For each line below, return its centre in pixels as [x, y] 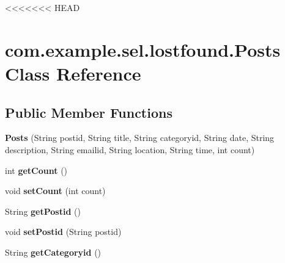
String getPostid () [43, 211]
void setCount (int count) [55, 191]
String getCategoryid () [53, 252]
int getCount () [36, 170]
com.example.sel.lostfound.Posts [143, 49]
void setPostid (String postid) [63, 232]
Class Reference [73, 73]
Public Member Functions [89, 112]
